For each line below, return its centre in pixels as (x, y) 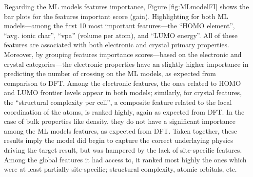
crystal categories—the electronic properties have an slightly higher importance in (126, 64)
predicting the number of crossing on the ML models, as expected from (110, 73)
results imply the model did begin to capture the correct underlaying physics (118, 140)
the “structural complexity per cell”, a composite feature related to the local (118, 102)
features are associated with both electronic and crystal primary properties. (117, 45)
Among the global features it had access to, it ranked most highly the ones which (125, 159)
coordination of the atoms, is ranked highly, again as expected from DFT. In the (124, 111)
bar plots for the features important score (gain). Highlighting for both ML (116, 16)
